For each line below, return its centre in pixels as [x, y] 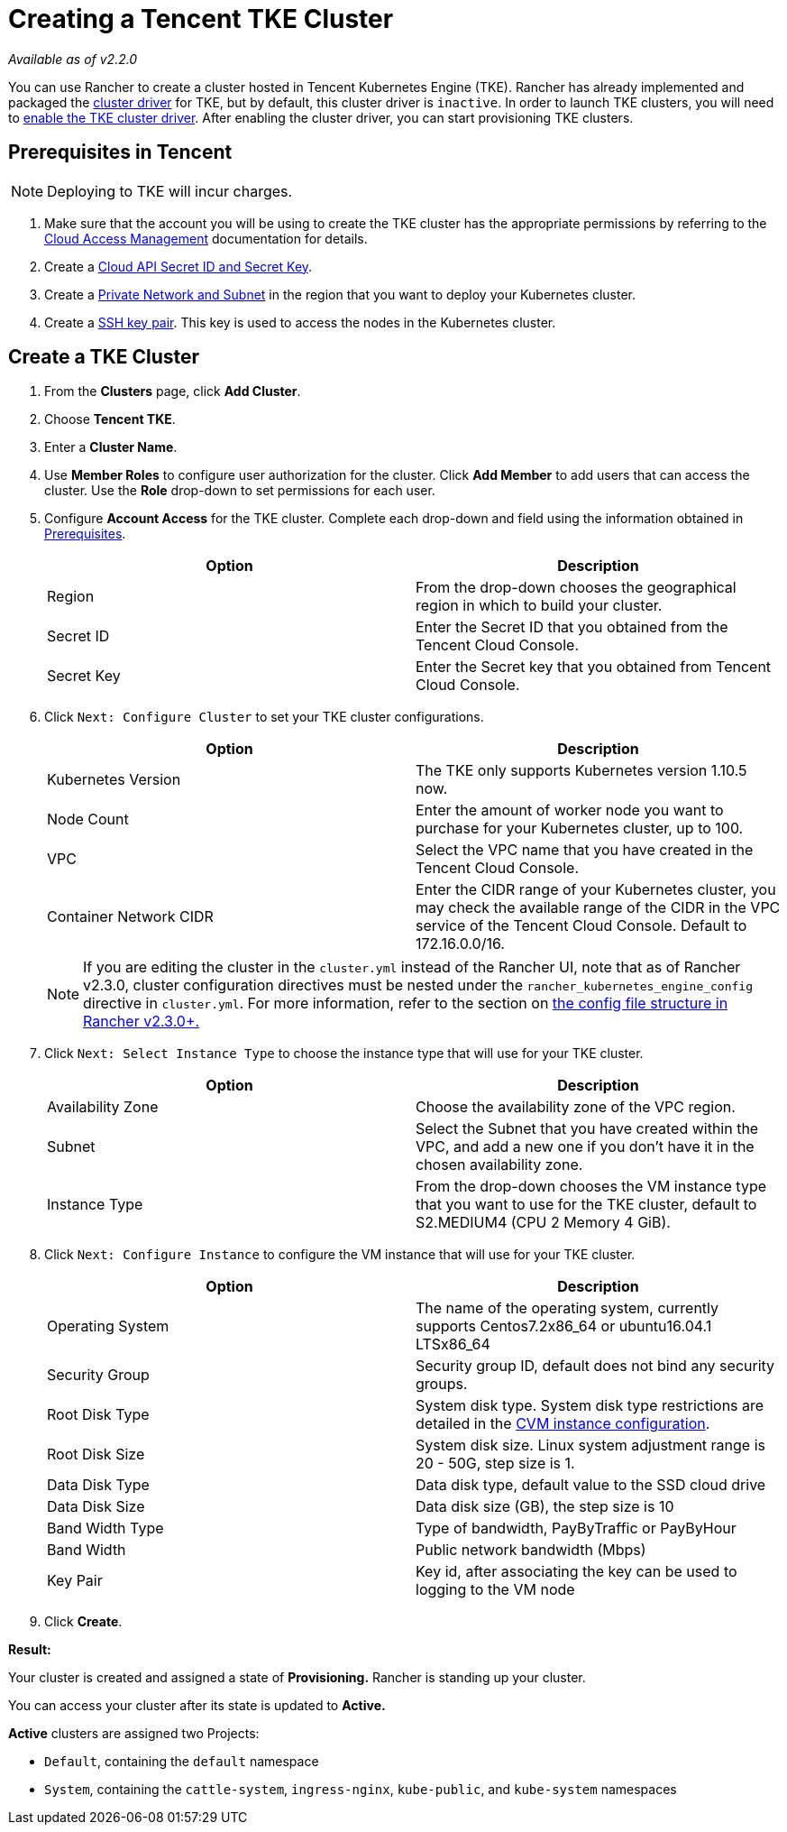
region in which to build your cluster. [539, 606]
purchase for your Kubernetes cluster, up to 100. [580, 829]
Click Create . [83, 1622]
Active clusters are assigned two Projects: [134, 1734]
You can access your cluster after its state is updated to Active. [197, 1706]
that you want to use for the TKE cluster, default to [586, 1205]
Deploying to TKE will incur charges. [170, 191]
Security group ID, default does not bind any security [595, 1366]
